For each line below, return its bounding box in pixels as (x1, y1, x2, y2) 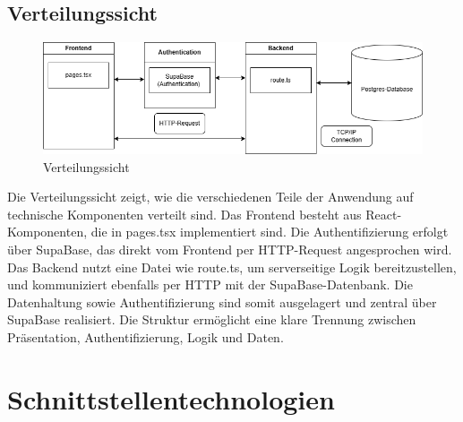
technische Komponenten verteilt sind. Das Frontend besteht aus (7, 204, 362, 223)
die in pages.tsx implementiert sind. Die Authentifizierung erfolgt (90, 222, 449, 241)
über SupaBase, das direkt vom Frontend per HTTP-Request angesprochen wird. (7, 239, 452, 258)
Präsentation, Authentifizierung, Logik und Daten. (7, 327, 284, 346)
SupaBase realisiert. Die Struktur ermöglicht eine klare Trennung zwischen (7, 310, 416, 329)
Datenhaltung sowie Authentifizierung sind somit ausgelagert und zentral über (7, 292, 437, 311)
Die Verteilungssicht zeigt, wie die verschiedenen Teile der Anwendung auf (7, 187, 414, 206)
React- (365, 204, 402, 223)
